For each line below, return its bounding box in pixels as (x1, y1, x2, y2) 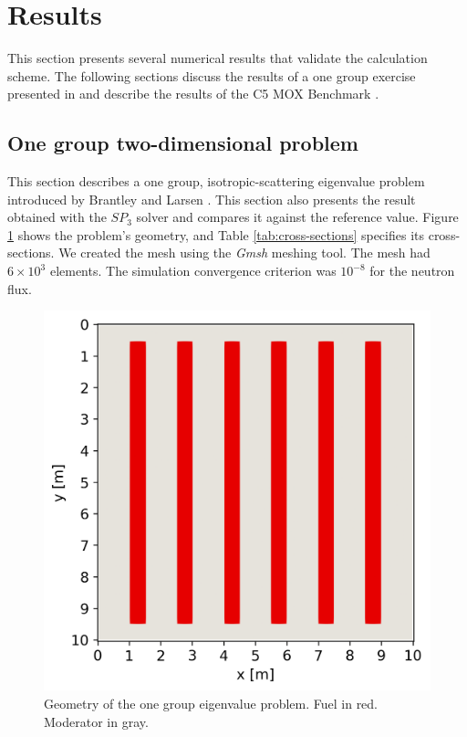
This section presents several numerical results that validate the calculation (7, 48, 428, 68)
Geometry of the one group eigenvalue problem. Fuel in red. (44, 693, 379, 712)
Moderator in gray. (44, 711, 149, 731)
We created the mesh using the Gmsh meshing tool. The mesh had (58, 243, 431, 262)
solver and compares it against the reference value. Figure (136, 207, 459, 226)
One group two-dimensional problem (7, 129, 358, 157)
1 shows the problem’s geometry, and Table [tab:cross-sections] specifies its (7, 225, 425, 244)
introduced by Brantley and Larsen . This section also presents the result (7, 189, 416, 208)
